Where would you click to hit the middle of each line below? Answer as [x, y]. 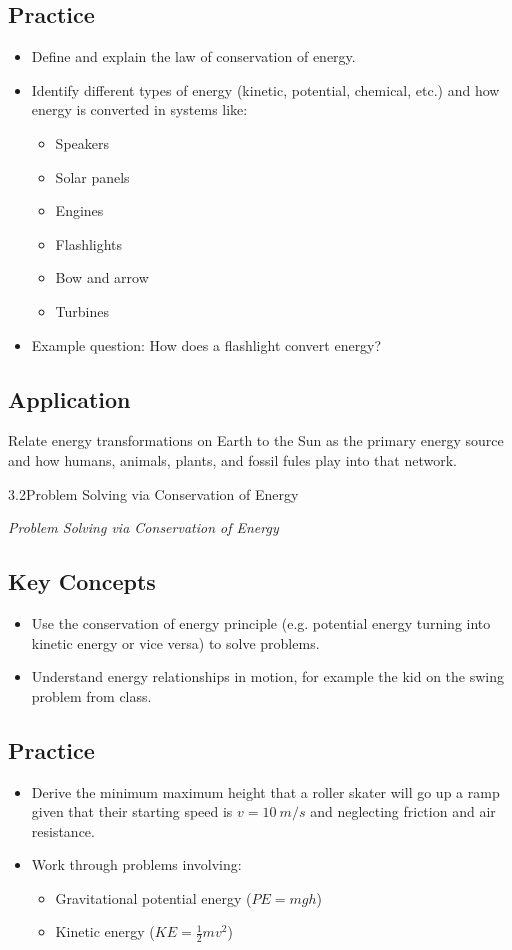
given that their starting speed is [132, 811]
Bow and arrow [102, 277]
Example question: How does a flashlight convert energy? [206, 344]
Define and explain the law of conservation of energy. [193, 56]
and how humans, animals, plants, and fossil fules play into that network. [232, 459]
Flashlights [89, 243]
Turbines [82, 310]
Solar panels [92, 176]
